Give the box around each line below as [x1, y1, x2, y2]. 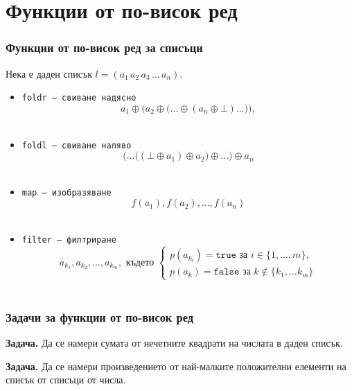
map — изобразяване [21, 187, 112, 198]
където [125, 257, 155, 268]
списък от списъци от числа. [6, 372, 126, 387]
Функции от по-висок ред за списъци [6, 39, 203, 56]
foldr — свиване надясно [21, 93, 137, 103]
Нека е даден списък [6, 66, 92, 80]
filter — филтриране [21, 235, 116, 245]
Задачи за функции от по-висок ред [6, 308, 193, 325]
